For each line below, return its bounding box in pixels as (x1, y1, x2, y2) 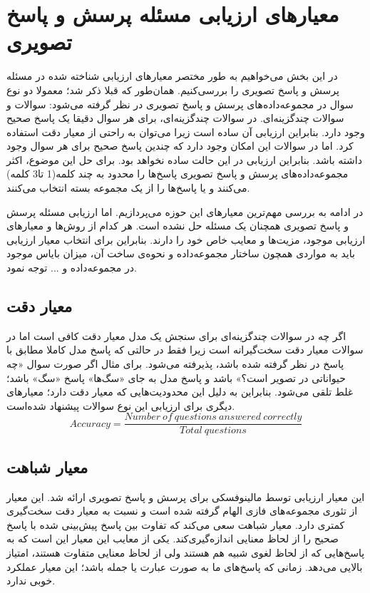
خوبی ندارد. (6, 573, 56, 588)
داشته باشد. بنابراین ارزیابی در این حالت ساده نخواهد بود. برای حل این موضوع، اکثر (6, 152, 362, 167)
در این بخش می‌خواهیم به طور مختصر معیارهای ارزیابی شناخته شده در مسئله (6, 68, 338, 83)
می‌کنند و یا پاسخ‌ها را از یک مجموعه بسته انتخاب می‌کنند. (6, 180, 250, 195)
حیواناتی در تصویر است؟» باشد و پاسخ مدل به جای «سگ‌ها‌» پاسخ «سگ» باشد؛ (6, 370, 346, 385)
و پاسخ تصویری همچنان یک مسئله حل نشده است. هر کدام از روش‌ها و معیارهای (6, 218, 349, 233)
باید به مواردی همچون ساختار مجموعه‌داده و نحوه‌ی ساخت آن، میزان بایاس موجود (6, 246, 355, 261)
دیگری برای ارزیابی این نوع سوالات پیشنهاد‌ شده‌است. (6, 398, 235, 413)
